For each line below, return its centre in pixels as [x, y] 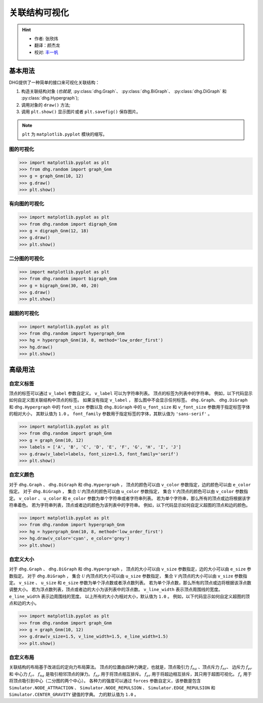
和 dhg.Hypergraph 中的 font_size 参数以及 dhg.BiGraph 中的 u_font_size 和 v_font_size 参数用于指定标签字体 [130, 407]
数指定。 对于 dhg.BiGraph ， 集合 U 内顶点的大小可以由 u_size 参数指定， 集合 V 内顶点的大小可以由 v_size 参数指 [128, 576]
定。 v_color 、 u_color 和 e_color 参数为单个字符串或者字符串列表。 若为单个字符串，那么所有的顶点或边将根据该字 [130, 498]
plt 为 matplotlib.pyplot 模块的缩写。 [65, 134]
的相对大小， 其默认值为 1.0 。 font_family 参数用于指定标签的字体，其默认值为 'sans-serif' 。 [111, 414]
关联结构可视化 [39, 13]
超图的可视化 [24, 313]
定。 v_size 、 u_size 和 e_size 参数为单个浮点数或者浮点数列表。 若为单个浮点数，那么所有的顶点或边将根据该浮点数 [130, 583]
